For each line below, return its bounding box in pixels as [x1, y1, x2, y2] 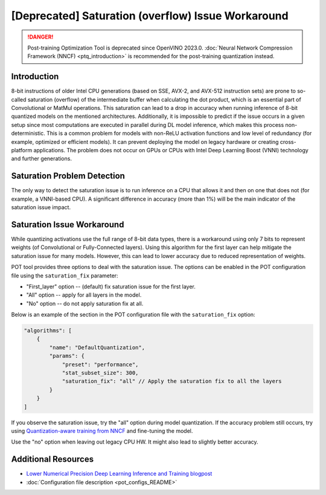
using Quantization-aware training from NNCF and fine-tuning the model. [11, 427, 193, 435]
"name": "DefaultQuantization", [49, 344, 145, 351]
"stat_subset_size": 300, [62, 369, 139, 377]
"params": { [49, 352, 85, 360]
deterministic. [11, 130, 45, 137]
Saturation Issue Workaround [11, 219, 124, 230]
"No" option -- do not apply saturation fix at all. [26, 300, 144, 307]
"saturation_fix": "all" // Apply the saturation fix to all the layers [62, 378, 282, 385]
